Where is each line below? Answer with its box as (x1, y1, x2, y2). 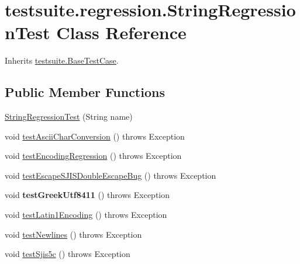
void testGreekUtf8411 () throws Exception (5, 189, 170, 201)
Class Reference (56, 20, 187, 44)
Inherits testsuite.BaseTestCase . (5, 54, 119, 67)
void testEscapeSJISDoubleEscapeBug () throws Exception (5, 169, 216, 181)
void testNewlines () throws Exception (5, 228, 142, 240)
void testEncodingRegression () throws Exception (5, 150, 182, 162)
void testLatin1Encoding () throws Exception (5, 209, 167, 221)
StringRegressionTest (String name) (5, 110, 133, 123)
